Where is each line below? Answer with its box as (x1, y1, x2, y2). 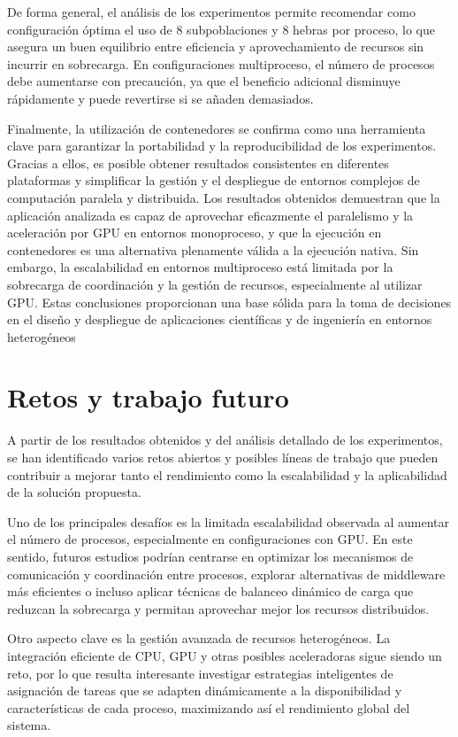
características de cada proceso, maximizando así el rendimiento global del (7, 698, 410, 717)
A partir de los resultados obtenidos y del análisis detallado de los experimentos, (7, 431, 443, 449)
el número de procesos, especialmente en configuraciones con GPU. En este (7, 530, 413, 548)
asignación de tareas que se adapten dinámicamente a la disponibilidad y (7, 681, 402, 700)
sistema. (7, 716, 51, 734)
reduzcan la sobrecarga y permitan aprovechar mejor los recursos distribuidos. (7, 599, 430, 617)
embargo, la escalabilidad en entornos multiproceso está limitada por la (7, 258, 393, 276)
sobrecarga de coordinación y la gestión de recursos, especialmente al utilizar (7, 275, 423, 293)
